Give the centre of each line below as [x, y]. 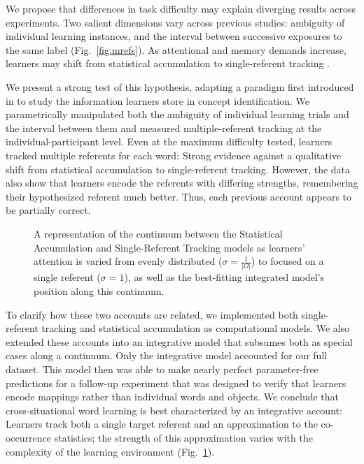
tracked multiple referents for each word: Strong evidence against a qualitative [174, 155]
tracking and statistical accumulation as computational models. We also [196, 328]
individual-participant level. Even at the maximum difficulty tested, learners [169, 142]
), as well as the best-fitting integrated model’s [224, 277]
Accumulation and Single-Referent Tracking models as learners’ [169, 247]
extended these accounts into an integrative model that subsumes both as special [179, 341]
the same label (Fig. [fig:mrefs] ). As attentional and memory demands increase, [176, 49]
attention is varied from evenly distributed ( [128, 261]
